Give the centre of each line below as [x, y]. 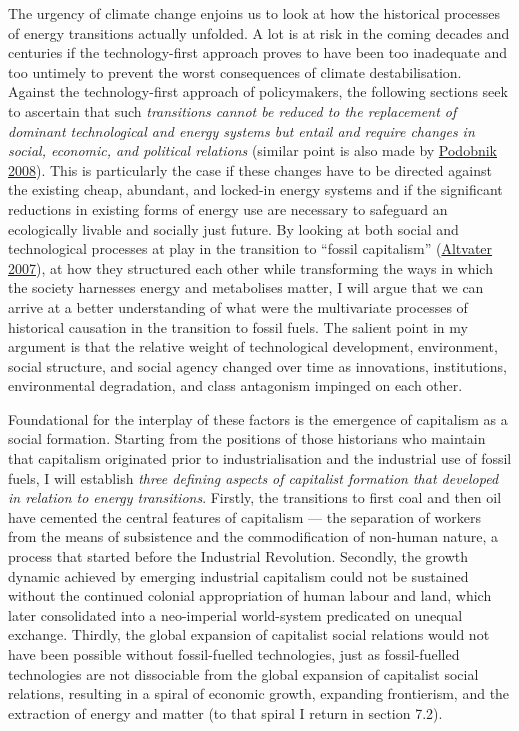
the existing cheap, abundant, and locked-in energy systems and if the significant [255, 189]
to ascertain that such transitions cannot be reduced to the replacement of [232, 110]
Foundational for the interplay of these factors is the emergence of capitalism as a [258, 418]
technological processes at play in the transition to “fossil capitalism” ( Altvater [250, 248]
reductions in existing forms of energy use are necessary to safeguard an [228, 208]
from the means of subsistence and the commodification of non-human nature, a [253, 536]
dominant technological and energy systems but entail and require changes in [241, 130]
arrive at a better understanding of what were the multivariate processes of [238, 306]
